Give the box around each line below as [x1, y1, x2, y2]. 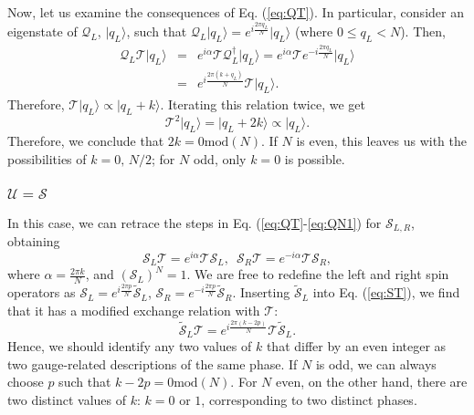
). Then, [400, 22, 446, 41]
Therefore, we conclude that [7, 131, 164, 150]
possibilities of [7, 149, 87, 168]
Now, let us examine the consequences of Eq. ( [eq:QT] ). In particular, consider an [7, 3, 464, 21]
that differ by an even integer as [266, 337, 447, 356]
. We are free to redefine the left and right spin [186, 265, 449, 284]
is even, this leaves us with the [296, 131, 468, 150]
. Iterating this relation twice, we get [160, 95, 365, 114]
